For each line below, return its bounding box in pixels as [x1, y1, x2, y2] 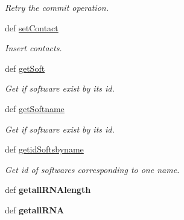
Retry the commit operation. [5, 1, 109, 13]
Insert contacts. [5, 42, 62, 54]
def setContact [5, 21, 59, 34]
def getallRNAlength [5, 183, 91, 196]
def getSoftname [5, 102, 65, 115]
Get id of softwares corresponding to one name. [5, 163, 180, 175]
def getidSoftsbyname [5, 143, 84, 156]
